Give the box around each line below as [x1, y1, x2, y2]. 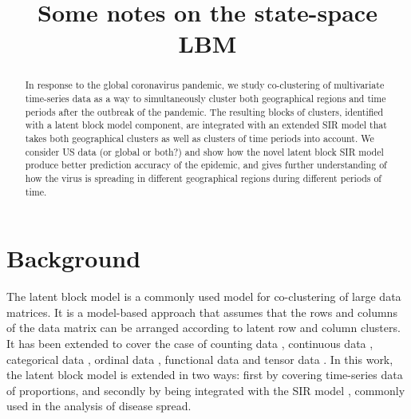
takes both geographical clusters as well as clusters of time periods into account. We [25, 131, 374, 144]
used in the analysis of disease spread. [6, 397, 192, 414]
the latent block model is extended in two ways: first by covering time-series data [6, 366, 403, 383]
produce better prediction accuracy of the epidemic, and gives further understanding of [25, 158, 387, 172]
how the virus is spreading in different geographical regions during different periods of [25, 171, 381, 184]
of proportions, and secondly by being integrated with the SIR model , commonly [6, 381, 405, 398]
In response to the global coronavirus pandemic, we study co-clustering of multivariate [25, 78, 385, 92]
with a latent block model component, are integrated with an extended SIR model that [25, 118, 387, 132]
